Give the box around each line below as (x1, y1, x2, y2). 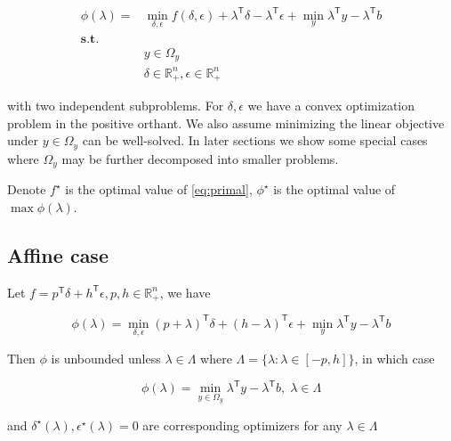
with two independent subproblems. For (7, 96, 224, 115)
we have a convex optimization (247, 96, 415, 115)
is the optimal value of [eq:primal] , (65, 180, 253, 199)
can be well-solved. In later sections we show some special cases (82, 131, 428, 150)
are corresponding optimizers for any (142, 415, 342, 434)
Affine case (7, 241, 109, 268)
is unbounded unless (51, 348, 161, 367)
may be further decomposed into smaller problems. (61, 149, 339, 167)
